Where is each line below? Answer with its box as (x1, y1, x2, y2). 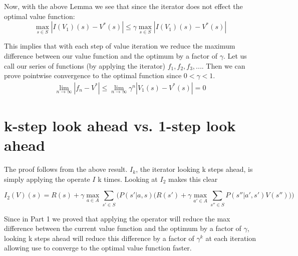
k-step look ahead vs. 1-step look (4, 115, 236, 135)
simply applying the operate (4, 173, 90, 184)
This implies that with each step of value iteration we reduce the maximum (4, 41, 235, 51)
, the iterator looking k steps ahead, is (136, 164, 253, 174)
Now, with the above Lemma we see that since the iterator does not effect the (4, 1, 243, 11)
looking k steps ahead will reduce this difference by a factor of (4, 232, 194, 243)
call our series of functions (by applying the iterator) (4, 60, 166, 71)
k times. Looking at (98, 173, 158, 184)
